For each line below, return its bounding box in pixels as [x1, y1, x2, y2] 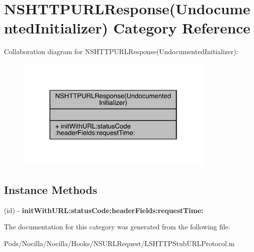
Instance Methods [4, 182, 97, 197]
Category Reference [113, 18, 251, 38]
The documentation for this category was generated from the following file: [4, 221, 230, 232]
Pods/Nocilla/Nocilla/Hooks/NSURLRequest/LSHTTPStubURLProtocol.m [4, 238, 235, 248]
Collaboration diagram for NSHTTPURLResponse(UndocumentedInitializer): [4, 46, 238, 57]
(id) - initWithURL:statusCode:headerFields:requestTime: [4, 205, 204, 215]
